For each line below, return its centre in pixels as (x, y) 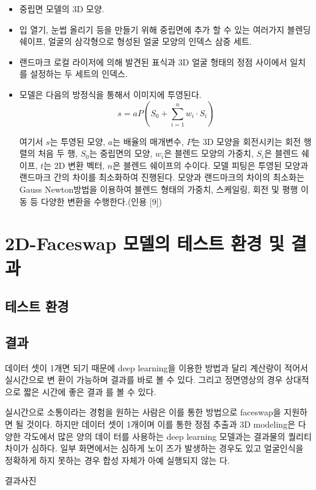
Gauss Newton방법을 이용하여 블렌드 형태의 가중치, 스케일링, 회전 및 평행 (159, 189)
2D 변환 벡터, (79, 165)
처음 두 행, (58, 153)
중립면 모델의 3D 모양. (62, 9)
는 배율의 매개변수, (148, 141)
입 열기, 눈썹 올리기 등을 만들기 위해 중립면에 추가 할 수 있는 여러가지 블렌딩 (165, 29)
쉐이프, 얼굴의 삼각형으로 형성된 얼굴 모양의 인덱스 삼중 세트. (135, 41)
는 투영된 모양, (78, 141)
